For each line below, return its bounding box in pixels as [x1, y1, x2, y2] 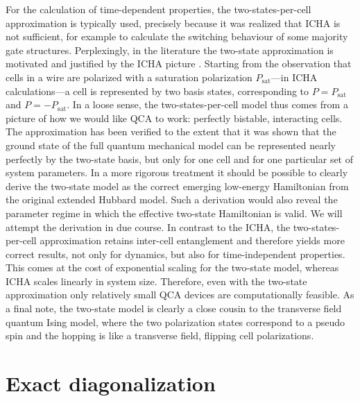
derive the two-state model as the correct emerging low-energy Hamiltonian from [6, 178, 349, 193]
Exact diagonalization [6, 369, 216, 398]
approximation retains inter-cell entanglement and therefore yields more [40, 233, 345, 248]
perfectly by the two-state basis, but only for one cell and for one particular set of [6, 151, 354, 166]
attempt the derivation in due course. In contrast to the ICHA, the [6, 219, 291, 234]
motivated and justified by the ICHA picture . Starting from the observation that [6, 56, 352, 71]
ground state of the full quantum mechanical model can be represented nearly [6, 137, 336, 152]
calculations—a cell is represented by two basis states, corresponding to [6, 83, 309, 98]
